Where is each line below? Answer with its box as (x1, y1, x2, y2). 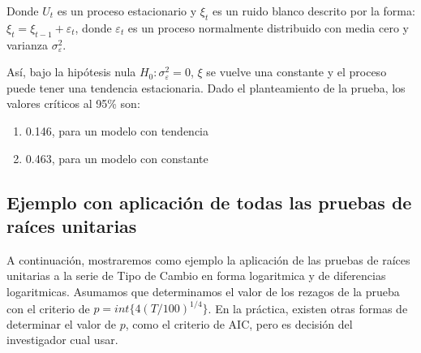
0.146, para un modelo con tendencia (25, 122, 209, 139)
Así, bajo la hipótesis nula (6, 63, 136, 80)
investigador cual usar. (6, 331, 118, 348)
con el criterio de (6, 299, 90, 316)
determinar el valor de (6, 315, 117, 332)
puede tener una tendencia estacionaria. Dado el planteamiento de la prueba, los (6, 79, 406, 96)
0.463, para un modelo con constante (25, 149, 208, 166)
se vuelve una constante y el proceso (206, 63, 387, 80)
